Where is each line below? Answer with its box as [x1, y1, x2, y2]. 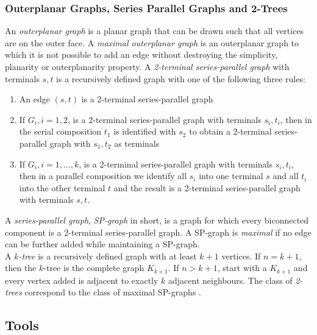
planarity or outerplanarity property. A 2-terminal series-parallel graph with [5, 60, 290, 72]
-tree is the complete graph [43, 261, 144, 274]
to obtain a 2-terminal [189, 125, 272, 138]
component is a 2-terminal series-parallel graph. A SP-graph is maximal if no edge [5, 225, 312, 238]
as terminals [114, 136, 160, 149]
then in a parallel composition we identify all [19, 169, 187, 182]
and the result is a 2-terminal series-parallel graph [113, 181, 301, 194]
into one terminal [199, 169, 263, 182]
